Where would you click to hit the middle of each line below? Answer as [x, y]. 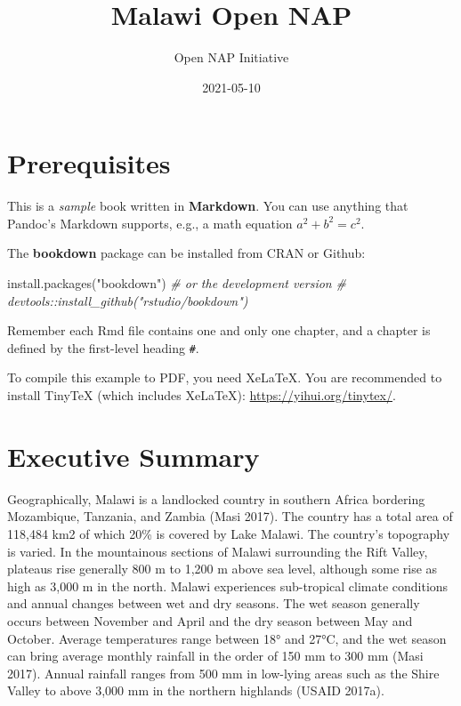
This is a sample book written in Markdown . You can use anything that [208, 206]
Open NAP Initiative [231, 57]
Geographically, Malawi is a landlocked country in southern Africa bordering [216, 498]
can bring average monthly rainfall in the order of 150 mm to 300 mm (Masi [215, 656]
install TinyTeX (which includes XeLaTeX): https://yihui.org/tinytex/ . [202, 395]
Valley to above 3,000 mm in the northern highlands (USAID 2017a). [196, 690]
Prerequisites [89, 163]
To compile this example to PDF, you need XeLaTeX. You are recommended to [225, 377]
